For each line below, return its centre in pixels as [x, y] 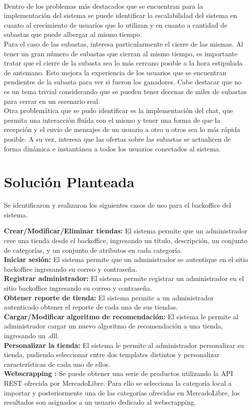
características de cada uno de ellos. [57, 364]
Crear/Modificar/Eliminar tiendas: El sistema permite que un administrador [126, 231]
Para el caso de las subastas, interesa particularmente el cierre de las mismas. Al [124, 43]
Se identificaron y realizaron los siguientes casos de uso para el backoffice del [118, 205]
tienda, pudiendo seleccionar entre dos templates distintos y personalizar [112, 354]
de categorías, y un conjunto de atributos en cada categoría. [93, 250]
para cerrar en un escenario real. [52, 101]
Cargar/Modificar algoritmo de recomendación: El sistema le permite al [121, 316]
